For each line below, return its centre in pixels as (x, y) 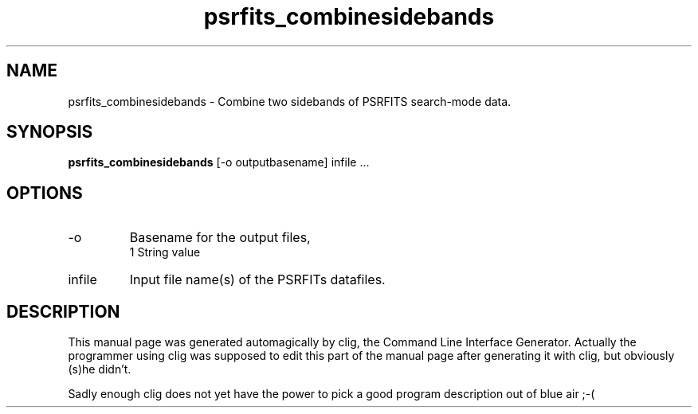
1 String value (165, 252)
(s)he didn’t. (100, 369)
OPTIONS (45, 193)
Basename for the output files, (220, 238)
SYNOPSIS (50, 132)
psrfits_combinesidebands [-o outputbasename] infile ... (219, 162)
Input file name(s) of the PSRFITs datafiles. (257, 280)
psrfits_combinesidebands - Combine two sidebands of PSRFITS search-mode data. (290, 101)
